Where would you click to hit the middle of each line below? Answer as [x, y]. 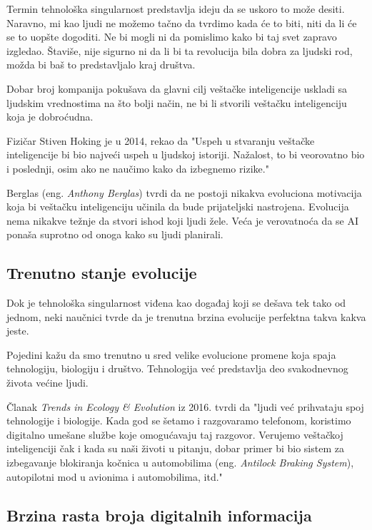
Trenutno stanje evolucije [102, 273]
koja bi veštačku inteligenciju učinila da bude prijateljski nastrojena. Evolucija [178, 207]
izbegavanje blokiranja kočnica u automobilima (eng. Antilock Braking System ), [180, 463]
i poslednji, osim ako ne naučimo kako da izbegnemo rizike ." [138, 168]
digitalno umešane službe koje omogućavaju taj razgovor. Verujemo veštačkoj [175, 434]
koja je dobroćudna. [50, 117]
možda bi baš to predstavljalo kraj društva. [101, 65]
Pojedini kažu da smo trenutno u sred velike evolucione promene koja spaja [171, 354]
